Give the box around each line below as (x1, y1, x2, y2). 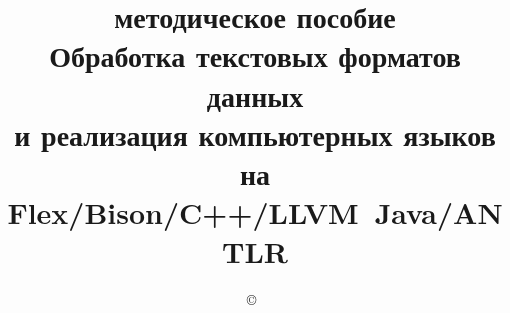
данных (206, 74, 304, 115)
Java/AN (374, 192, 503, 233)
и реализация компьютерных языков (14, 113, 496, 154)
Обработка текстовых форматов (49, 35, 461, 76)
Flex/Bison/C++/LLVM (7, 192, 359, 233)
